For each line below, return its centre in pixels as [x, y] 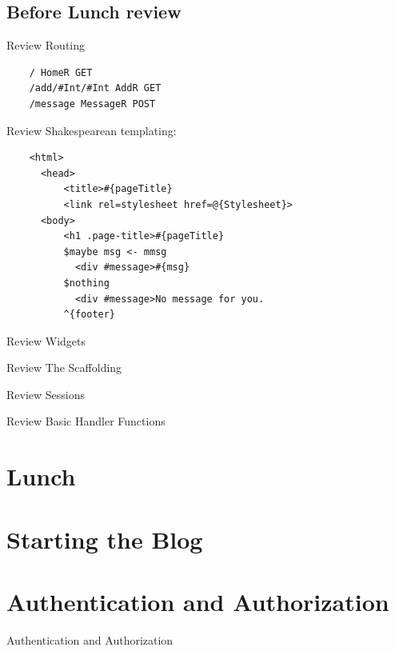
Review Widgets [46, 340]
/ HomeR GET [61, 72]
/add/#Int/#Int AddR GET [95, 88]
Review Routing [46, 45]
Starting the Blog [105, 539]
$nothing [86, 283]
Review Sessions [46, 394]
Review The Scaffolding [64, 367]
